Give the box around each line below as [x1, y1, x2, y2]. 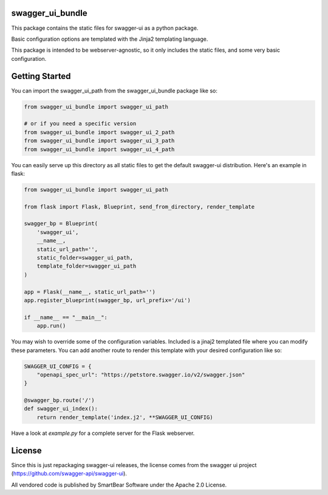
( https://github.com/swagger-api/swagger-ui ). [11, 470, 128, 477]
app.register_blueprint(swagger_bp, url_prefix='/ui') [24, 297, 191, 303]
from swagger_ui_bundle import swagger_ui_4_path [24, 146, 175, 153]
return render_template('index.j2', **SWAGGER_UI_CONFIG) [36, 414, 213, 421]
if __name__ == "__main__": [24, 314, 108, 320]
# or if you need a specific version [24, 120, 137, 127]
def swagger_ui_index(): [24, 405, 98, 412]
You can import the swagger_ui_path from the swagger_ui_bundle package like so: [11, 87, 218, 94]
